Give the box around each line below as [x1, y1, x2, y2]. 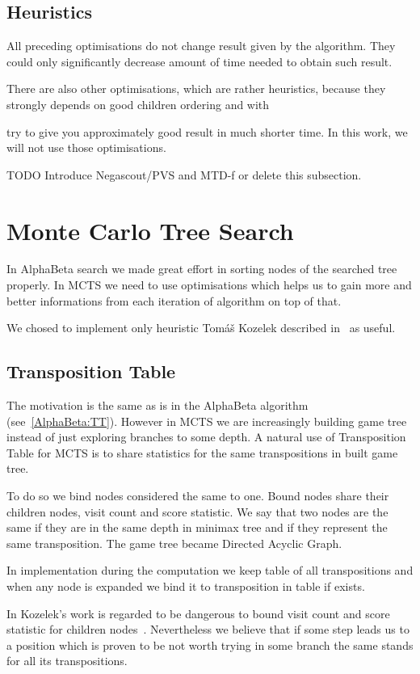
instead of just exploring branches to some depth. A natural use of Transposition [6, 428, 406, 445]
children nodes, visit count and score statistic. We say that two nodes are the [6, 503, 388, 520]
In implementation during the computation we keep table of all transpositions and [6, 562, 414, 579]
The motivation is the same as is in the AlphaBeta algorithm [6, 397, 309, 414]
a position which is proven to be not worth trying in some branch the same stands [6, 636, 414, 653]
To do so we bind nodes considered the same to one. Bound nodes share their [6, 487, 389, 504]
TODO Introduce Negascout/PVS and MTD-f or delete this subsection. [6, 166, 362, 183]
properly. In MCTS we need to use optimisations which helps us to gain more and [6, 276, 412, 293]
